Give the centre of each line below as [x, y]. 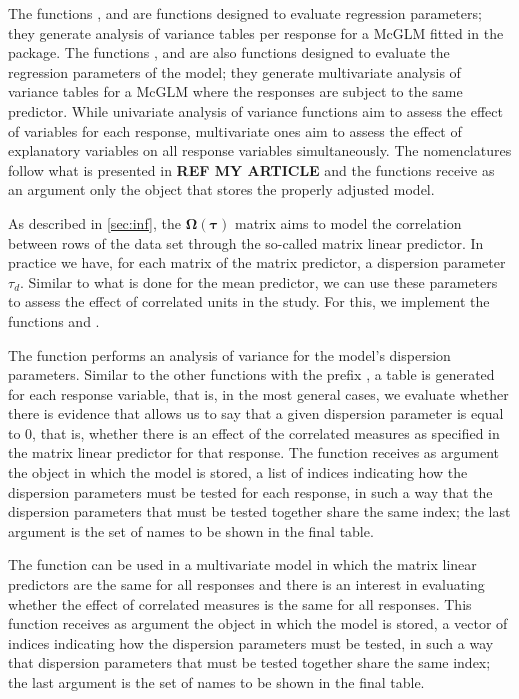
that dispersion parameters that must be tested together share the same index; [249, 662]
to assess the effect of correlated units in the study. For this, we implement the [249, 301]
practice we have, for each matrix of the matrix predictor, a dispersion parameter [257, 262]
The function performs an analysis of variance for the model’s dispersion [229, 354]
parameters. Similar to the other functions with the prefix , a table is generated [251, 374]
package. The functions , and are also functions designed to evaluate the [229, 52]
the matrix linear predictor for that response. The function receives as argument [254, 452]
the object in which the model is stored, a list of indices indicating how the [238, 472]
